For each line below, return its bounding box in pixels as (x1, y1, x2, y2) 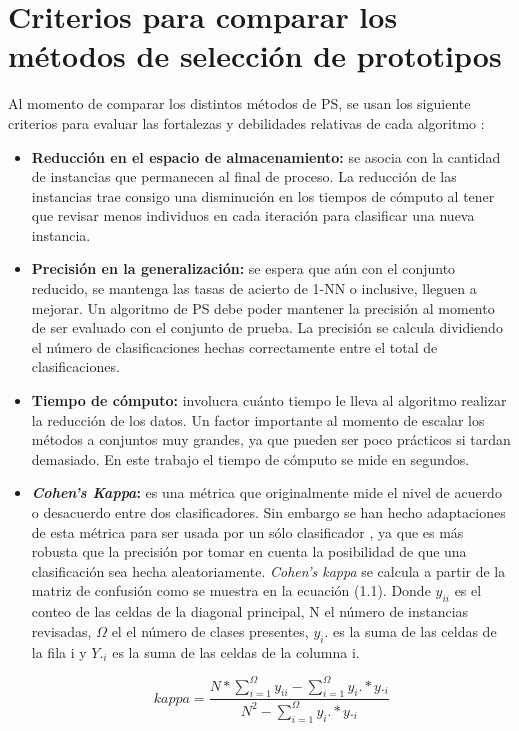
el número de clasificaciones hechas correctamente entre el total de (31, 336, 438, 357)
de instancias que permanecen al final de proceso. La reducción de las (31, 166, 457, 187)
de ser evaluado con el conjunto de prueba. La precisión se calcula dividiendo (31, 317, 503, 338)
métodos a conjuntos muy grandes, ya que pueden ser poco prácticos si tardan (31, 429, 511, 450)
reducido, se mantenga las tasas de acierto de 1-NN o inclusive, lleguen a (31, 278, 477, 299)
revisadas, (31, 620, 92, 641)
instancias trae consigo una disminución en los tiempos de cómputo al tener (31, 185, 495, 206)
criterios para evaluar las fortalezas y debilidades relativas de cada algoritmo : (8, 112, 485, 133)
